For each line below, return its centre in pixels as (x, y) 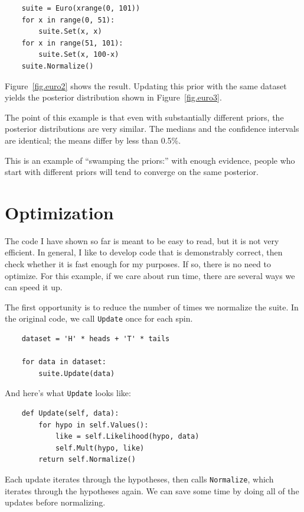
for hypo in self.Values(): (94, 425)
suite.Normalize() (58, 66)
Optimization (59, 212)
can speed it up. (34, 287)
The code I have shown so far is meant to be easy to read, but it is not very (142, 240)
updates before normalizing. (55, 502)
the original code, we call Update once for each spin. (99, 318)
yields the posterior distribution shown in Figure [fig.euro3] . (113, 97)
